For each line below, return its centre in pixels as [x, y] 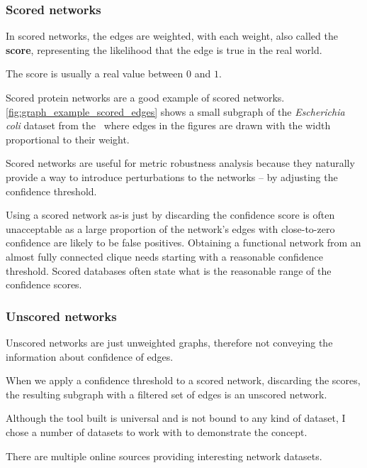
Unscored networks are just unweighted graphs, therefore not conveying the [169, 342]
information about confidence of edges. [90, 356]
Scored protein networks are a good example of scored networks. [145, 97]
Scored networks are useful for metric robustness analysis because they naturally [180, 163]
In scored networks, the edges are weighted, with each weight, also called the [172, 36]
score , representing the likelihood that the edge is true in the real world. [164, 49]
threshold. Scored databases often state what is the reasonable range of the [169, 270]
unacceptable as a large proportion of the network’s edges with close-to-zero [170, 228]
